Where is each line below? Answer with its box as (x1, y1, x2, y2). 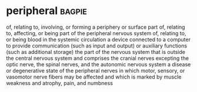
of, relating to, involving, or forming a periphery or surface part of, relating (6, 23, 185, 30)
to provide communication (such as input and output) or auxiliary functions (6, 42, 187, 49)
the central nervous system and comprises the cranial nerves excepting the (6, 54, 189, 62)
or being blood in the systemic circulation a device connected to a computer (6, 36, 191, 43)
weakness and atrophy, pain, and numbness (6, 79, 113, 86)
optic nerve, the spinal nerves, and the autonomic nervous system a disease (6, 60, 191, 68)
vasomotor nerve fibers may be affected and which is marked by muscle (6, 73, 182, 80)
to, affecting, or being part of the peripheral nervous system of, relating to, (6, 29, 186, 36)
